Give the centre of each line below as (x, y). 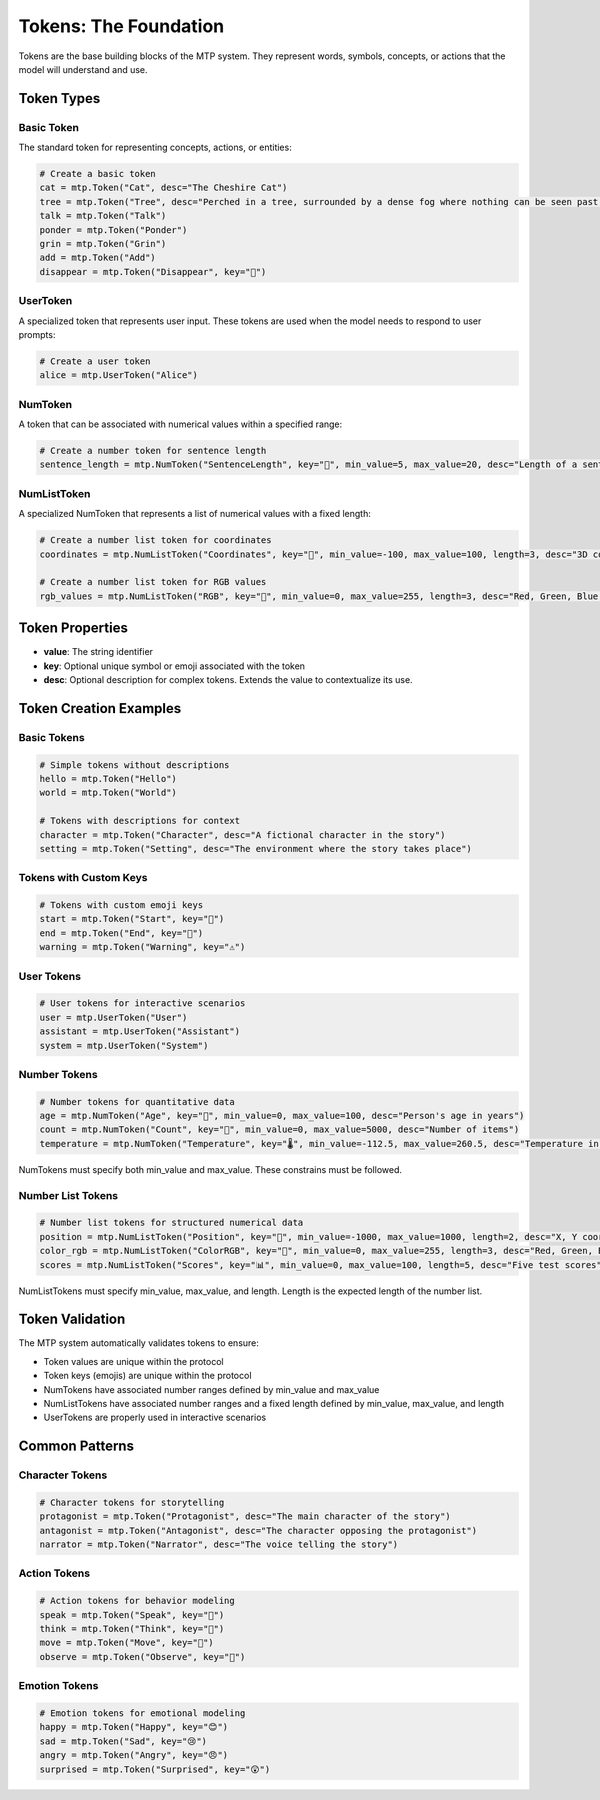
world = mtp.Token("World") (108, 793)
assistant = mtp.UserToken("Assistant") (139, 1031)
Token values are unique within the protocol (133, 1361)
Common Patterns (76, 1446)
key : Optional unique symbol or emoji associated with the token (174, 666)
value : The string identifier (98, 652)
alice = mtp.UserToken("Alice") (119, 375)
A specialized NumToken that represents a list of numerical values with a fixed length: (195, 514)
